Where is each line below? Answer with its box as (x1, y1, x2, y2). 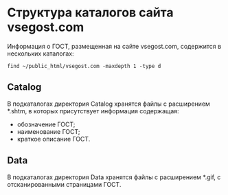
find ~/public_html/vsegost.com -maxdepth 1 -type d (7, 62, 161, 69)
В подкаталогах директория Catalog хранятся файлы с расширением (7, 100, 211, 108)
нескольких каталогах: (7, 49, 74, 58)
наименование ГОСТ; (16, 127, 80, 135)
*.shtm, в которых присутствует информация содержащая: (7, 106, 180, 115)
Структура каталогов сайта (7, 5, 174, 21)
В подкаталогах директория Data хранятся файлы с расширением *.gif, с (7, 173, 221, 181)
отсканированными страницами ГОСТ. (7, 180, 122, 188)
